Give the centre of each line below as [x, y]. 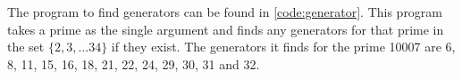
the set [26, 47]
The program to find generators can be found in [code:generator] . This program [225, 12]
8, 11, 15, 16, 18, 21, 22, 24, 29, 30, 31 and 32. [134, 63]
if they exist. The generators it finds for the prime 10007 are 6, [283, 47]
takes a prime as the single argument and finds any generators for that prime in [226, 29]
